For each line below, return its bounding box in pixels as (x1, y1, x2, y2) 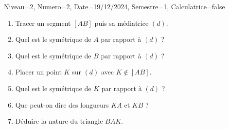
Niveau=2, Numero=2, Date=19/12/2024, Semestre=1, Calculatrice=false (4, 1, 225, 11)
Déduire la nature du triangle (15, 116, 103, 126)
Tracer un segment (15, 18, 71, 28)
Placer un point (15, 67, 62, 77)
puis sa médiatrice (94, 18, 149, 28)
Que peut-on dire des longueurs (15, 99, 109, 110)
